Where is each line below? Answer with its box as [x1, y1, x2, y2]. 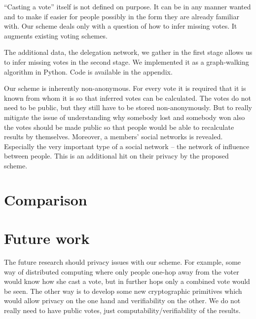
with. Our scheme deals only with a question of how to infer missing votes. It [4, 21, 237, 31]
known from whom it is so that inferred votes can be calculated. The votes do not [4, 92, 251, 103]
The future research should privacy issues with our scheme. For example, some [4, 257, 241, 267]
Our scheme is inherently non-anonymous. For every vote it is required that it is [4, 83, 246, 93]
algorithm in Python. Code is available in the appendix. [4, 66, 173, 77]
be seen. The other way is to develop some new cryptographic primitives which [4, 285, 242, 296]
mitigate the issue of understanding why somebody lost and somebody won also [4, 112, 245, 122]
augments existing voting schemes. [4, 30, 108, 40]
